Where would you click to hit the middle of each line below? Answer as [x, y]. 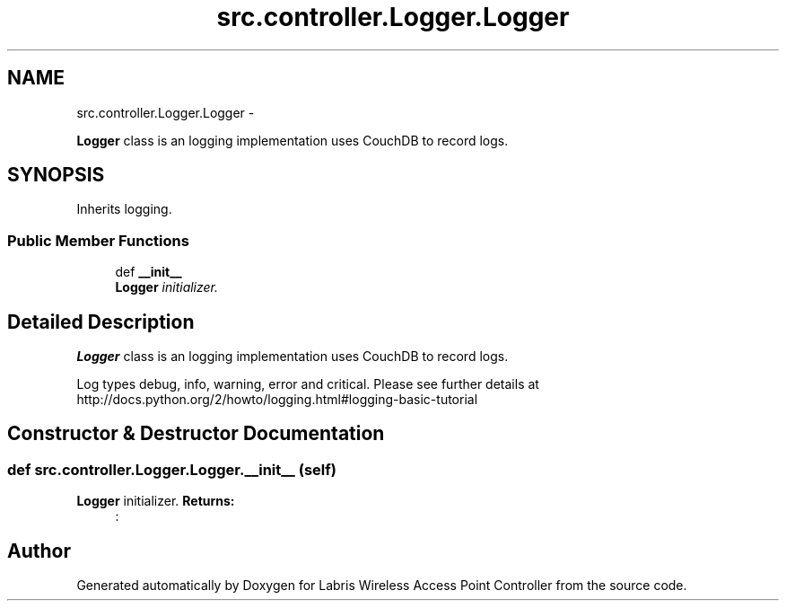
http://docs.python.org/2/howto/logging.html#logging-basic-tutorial [277, 400]
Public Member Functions [98, 240]
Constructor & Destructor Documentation [196, 434]
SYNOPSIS [56, 175]
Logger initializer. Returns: [156, 501]
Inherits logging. [124, 209]
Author [39, 551]
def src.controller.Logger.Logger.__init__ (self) [172, 469]
